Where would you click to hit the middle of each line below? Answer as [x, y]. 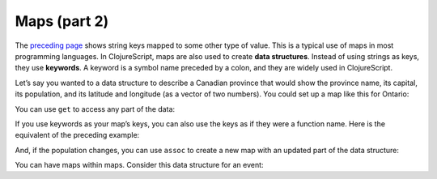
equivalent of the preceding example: [77, 135]
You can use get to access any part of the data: [95, 109]
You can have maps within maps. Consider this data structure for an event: [139, 165]
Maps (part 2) [62, 21]
